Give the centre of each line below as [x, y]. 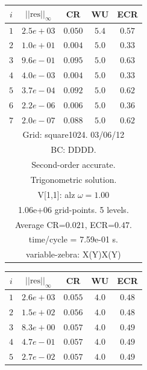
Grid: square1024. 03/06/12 [73, 134]
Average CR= [40, 224]
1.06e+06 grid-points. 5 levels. [73, 209]
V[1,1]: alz [56, 194]
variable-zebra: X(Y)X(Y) [73, 254]
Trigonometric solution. [73, 179]
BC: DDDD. [73, 150]
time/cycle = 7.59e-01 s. [73, 239]
